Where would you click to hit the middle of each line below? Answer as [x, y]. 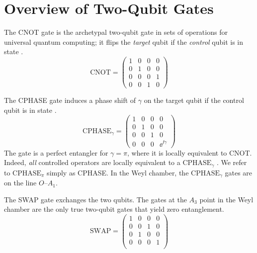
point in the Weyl [226, 199]
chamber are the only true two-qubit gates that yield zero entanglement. [114, 209]
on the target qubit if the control [194, 100]
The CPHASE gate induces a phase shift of [70, 100]
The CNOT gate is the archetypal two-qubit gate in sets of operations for [116, 32]
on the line [20, 183]
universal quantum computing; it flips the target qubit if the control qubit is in [124, 42]
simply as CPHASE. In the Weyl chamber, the [118, 172]
